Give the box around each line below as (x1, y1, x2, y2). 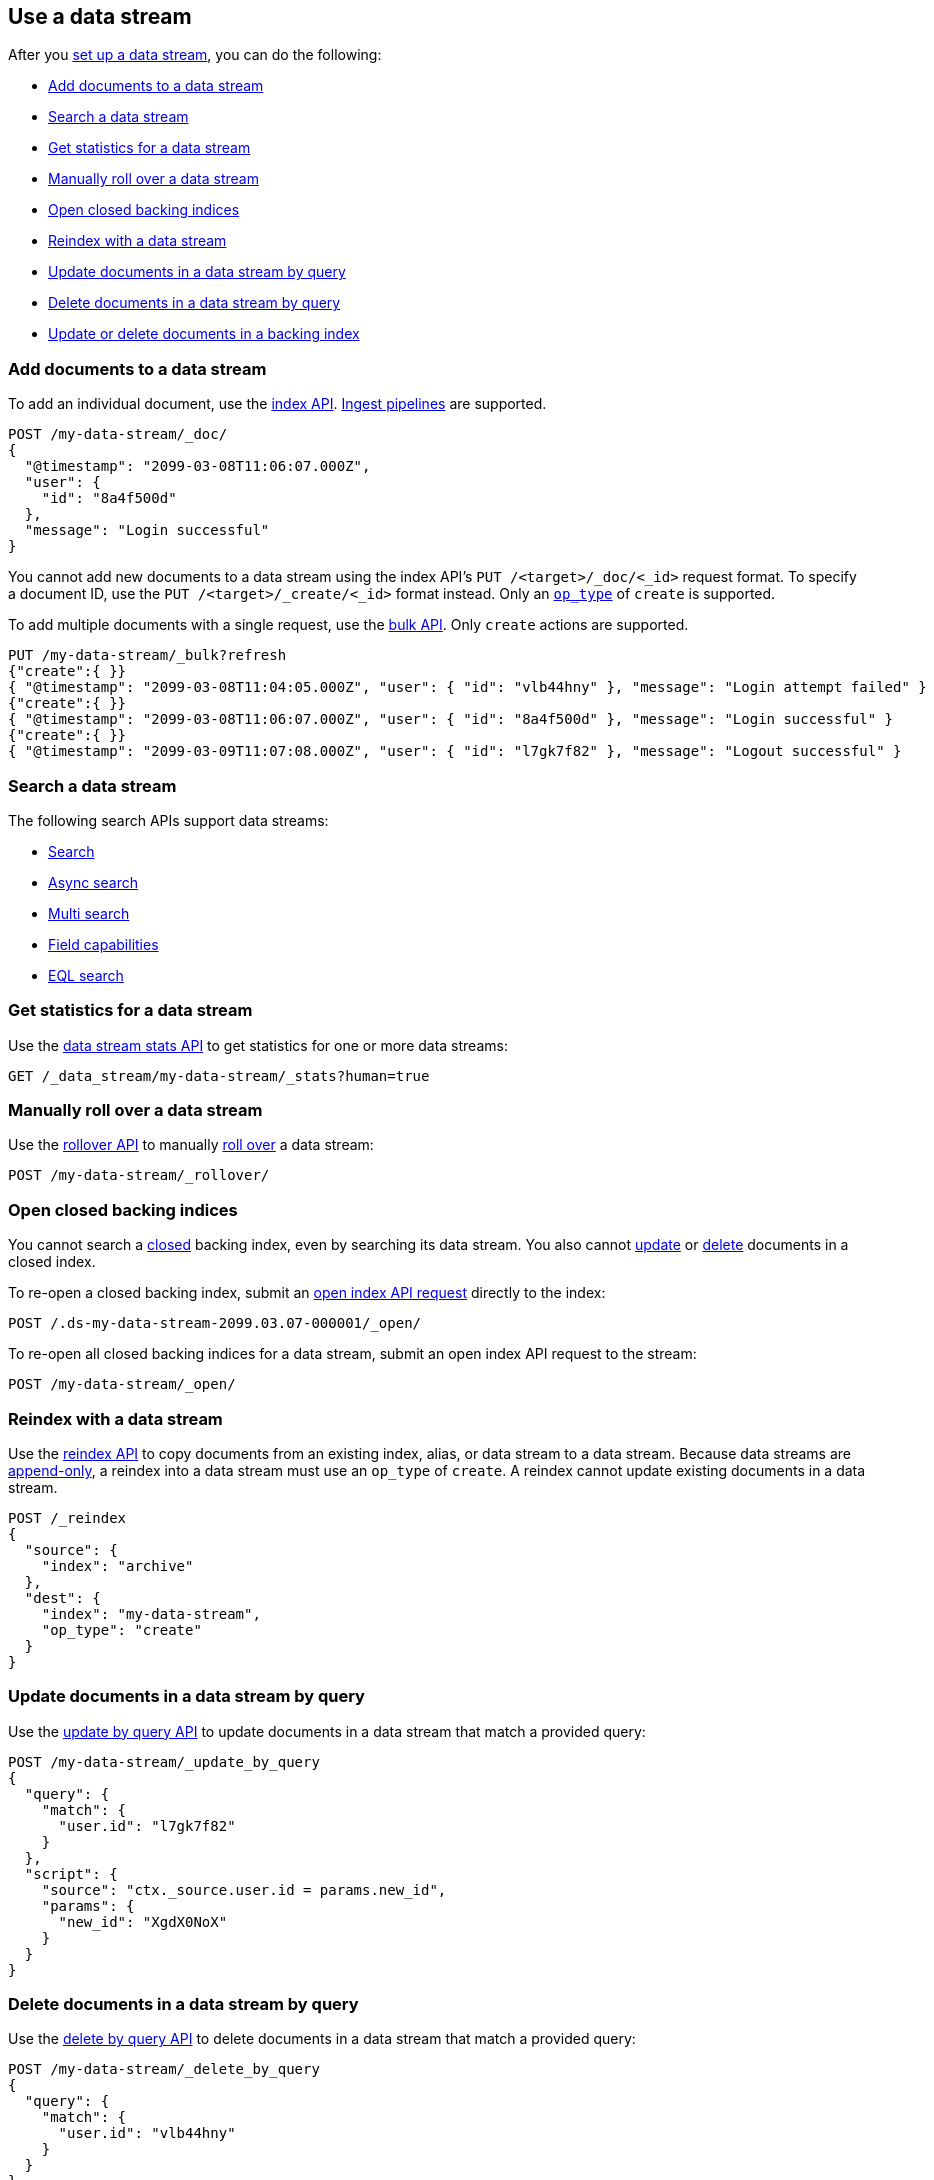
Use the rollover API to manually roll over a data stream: (8, 1136, 374, 1154)
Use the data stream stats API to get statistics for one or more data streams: (8, 1036, 508, 1054)
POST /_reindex (8, 1509, 127, 1526)
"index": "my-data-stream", (41, 1605, 261, 1622)
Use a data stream (8, 4, 192, 29)
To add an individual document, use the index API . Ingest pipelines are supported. (8, 395, 547, 413)
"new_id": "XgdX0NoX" (58, 1913, 228, 1930)
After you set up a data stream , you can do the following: (8, 46, 382, 64)
